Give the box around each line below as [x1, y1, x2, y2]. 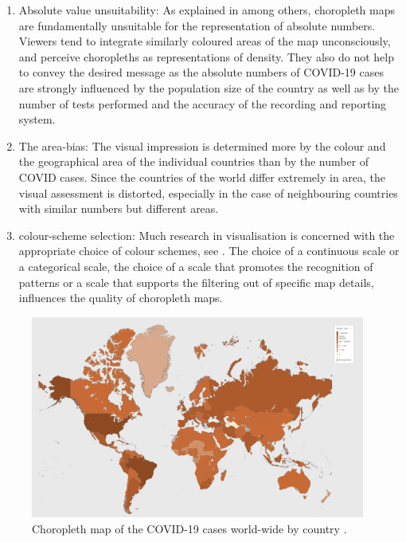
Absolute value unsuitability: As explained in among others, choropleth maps [18, 2, 396, 18]
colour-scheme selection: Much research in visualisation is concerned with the [18, 226, 395, 243]
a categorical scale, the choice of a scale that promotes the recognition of [18, 257, 373, 274]
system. [18, 111, 56, 128]
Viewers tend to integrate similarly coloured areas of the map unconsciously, [18, 33, 391, 49]
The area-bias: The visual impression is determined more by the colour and [18, 137, 386, 154]
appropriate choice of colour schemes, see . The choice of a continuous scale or [18, 242, 400, 259]
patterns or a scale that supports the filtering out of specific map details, [18, 273, 374, 290]
